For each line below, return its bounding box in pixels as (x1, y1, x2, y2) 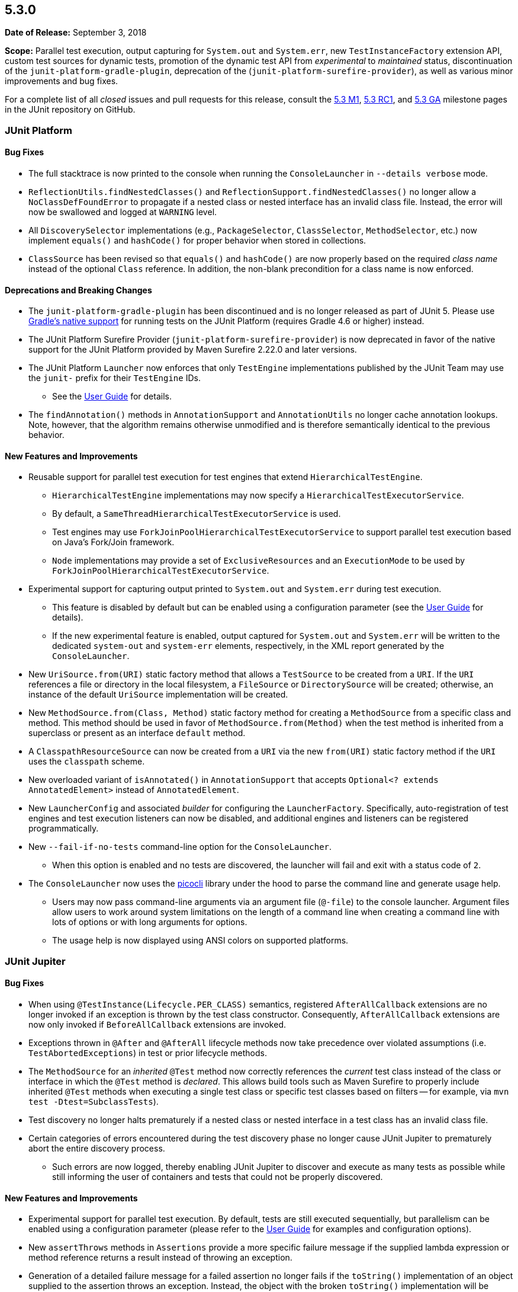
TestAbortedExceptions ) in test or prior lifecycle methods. (28, 1048, 267, 1058)
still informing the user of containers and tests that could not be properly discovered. (52, 1172, 383, 1182)
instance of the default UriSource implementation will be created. (28, 689, 288, 700)
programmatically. (28, 823, 99, 834)
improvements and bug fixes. (5, 76, 118, 87)
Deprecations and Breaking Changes (5, 284, 152, 295)
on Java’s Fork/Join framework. (52, 537, 175, 548)
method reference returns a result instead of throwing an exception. (28, 1252, 292, 1263)
